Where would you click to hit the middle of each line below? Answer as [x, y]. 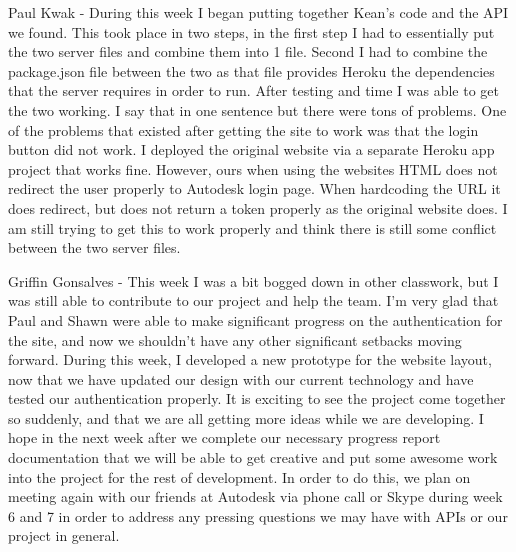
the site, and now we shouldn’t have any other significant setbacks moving [235, 339]
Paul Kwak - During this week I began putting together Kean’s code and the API [258, 12]
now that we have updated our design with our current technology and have [241, 378]
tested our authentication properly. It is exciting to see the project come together [257, 398]
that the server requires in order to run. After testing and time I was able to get [253, 90]
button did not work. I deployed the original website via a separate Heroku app [251, 149]
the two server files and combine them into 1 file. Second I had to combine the [248, 51]
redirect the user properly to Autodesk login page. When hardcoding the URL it [254, 188]
